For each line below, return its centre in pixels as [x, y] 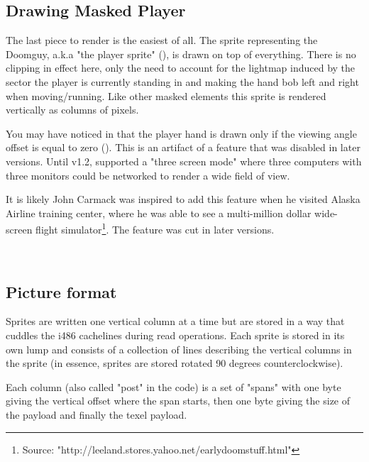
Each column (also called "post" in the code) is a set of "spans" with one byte [174, 386]
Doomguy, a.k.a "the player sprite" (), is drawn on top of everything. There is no [181, 54]
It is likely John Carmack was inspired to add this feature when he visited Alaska [183, 199]
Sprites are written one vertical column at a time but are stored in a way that [175, 321]
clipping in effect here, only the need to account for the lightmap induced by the [181, 68]
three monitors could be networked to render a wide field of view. [148, 175]
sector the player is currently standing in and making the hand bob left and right [182, 81]
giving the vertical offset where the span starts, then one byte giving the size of [178, 401]
